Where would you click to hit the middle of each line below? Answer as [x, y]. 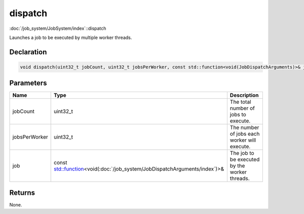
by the [237, 166]
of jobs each [245, 134]
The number [244, 127]
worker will [243, 140]
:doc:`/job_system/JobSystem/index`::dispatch [58, 28]
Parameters [28, 83]
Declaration [28, 52]
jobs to [238, 115]
